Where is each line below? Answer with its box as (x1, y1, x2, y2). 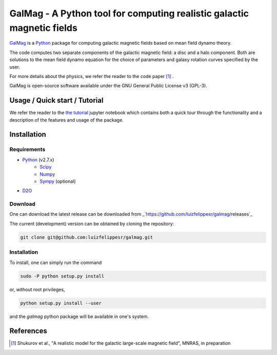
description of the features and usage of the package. (9, 117, 124, 123)
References (9, 327, 47, 335)
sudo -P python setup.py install (20, 273, 105, 279)
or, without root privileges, (9, 286, 65, 292)
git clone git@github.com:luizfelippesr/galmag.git (20, 234, 153, 240)
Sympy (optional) (39, 178, 76, 184)
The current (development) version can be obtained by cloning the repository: (9, 220, 174, 227)
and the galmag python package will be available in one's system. (9, 313, 149, 320)
